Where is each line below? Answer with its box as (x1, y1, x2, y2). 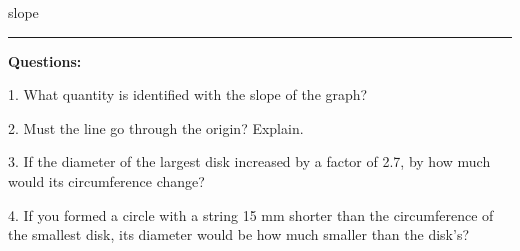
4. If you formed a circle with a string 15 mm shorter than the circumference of (8, 204, 494, 225)
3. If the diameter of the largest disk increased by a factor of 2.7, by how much (8, 151, 491, 172)
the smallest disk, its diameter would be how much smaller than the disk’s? (8, 224, 470, 245)
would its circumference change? (8, 170, 205, 191)
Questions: (8, 50, 82, 71)
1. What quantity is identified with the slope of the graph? (8, 84, 368, 105)
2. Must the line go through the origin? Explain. (8, 117, 304, 138)
